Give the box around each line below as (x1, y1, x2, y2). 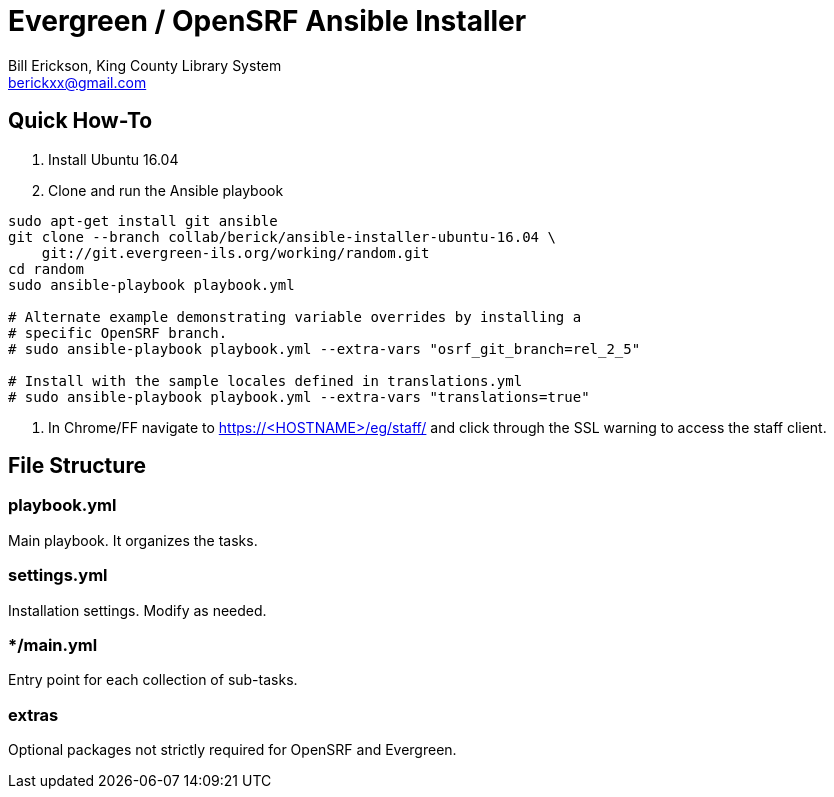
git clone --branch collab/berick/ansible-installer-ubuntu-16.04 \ (8, 228, 556, 245)
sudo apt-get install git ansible (8, 212, 278, 229)
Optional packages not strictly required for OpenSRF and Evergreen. (8, 741, 457, 759)
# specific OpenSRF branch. (8, 324, 228, 341)
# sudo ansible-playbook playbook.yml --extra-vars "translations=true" (8, 388, 590, 405)
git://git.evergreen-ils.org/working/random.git (41, 244, 430, 261)
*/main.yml (8, 634, 98, 655)
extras (8, 704, 59, 725)
